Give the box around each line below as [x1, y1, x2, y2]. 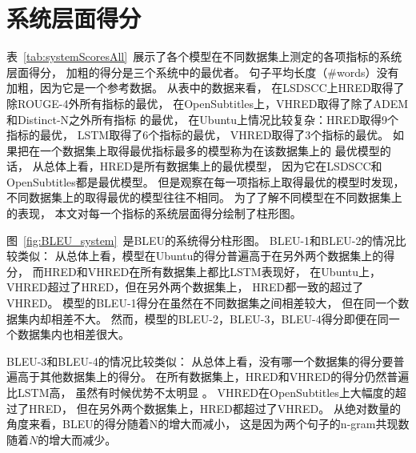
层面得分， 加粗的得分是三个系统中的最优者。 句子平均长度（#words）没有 [6, 63, 399, 80]
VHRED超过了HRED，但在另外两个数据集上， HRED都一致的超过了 [6, 279, 364, 295]
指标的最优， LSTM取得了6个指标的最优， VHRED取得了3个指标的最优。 [6, 126, 390, 143]
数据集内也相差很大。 [17, 326, 130, 343]
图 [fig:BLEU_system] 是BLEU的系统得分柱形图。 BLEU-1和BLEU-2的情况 [6, 231, 395, 248]
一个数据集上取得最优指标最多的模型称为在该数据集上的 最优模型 [39, 142, 380, 158]
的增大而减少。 [38, 431, 117, 447]
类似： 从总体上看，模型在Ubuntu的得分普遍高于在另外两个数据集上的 [17, 247, 384, 264]
